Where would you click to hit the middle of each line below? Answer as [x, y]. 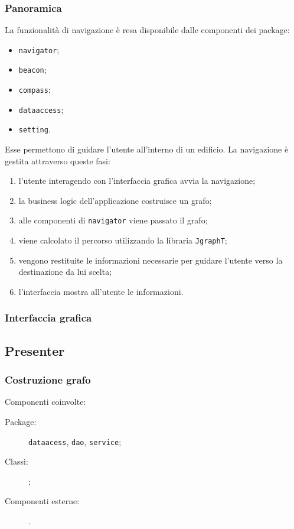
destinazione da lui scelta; [65, 272]
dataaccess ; [41, 109]
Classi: [17, 461]
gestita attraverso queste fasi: [58, 160]
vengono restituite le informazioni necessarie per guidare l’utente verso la [151, 260]
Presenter [35, 350]
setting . [35, 129]
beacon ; [32, 69]
